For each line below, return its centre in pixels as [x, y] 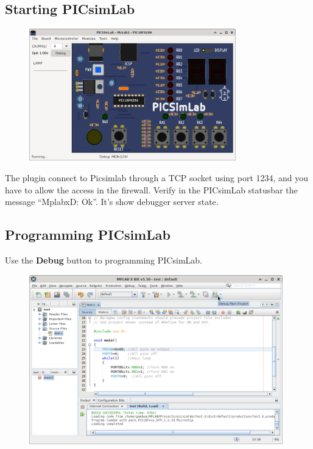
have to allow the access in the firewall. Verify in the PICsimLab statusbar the [151, 189]
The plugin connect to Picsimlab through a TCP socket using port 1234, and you [157, 178]
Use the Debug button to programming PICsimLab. [104, 260]
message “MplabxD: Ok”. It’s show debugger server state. [112, 202]
